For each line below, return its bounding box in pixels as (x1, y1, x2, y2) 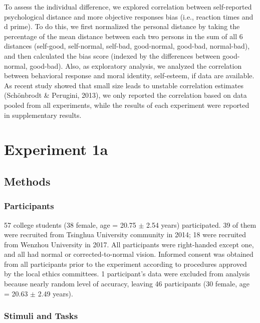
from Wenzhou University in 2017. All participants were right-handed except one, (4, 239, 254, 249)
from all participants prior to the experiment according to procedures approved (4, 258, 247, 269)
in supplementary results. (4, 109, 82, 120)
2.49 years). (38, 288, 73, 298)
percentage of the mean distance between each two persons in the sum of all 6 (4, 31, 243, 41)
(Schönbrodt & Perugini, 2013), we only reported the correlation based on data (4, 90, 247, 100)
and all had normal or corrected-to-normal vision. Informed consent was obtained (4, 249, 253, 259)
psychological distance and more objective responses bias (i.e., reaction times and (4, 11, 253, 22)
